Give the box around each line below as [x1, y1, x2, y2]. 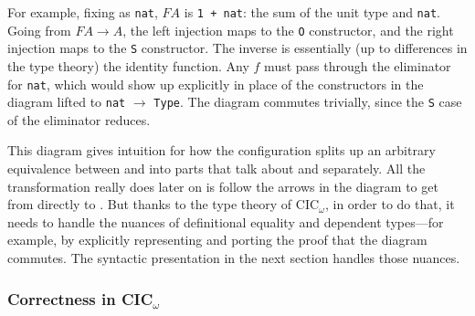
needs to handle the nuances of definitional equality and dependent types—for [7, 212, 444, 231]
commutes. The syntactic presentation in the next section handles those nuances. [7, 248, 460, 268]
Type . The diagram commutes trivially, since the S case [153, 92, 462, 111]
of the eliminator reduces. [7, 110, 151, 129]
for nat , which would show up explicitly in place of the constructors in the [7, 74, 424, 93]
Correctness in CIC [7, 287, 153, 310]
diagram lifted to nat [7, 92, 126, 111]
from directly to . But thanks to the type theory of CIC [7, 195, 320, 214]
